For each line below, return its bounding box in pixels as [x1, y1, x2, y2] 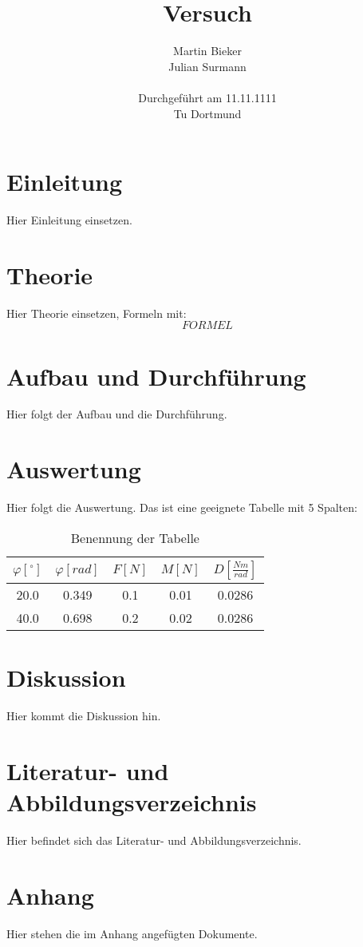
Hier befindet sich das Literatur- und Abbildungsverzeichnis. [6, 831, 302, 848]
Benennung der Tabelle [70, 528, 199, 547]
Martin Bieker [173, 42, 242, 59]
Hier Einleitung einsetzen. [6, 212, 132, 228]
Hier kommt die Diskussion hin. [6, 707, 161, 723]
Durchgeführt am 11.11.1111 [138, 89, 277, 105]
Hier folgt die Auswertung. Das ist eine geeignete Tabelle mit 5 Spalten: [6, 499, 357, 516]
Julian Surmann [168, 57, 247, 74]
